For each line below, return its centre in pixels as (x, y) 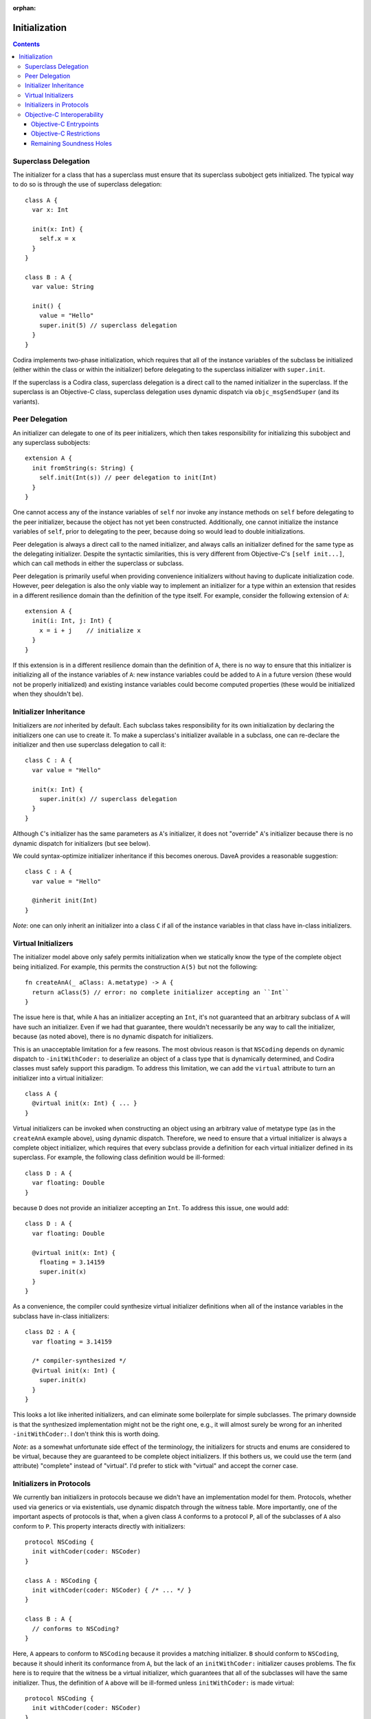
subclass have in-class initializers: (61, 1316)
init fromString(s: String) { (83, 468)
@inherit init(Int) (65, 900)
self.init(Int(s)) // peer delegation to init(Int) (128, 478)
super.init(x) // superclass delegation (108, 799)
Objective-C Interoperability (64, 114)
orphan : (24, 8)
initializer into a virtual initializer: (58, 1078)
